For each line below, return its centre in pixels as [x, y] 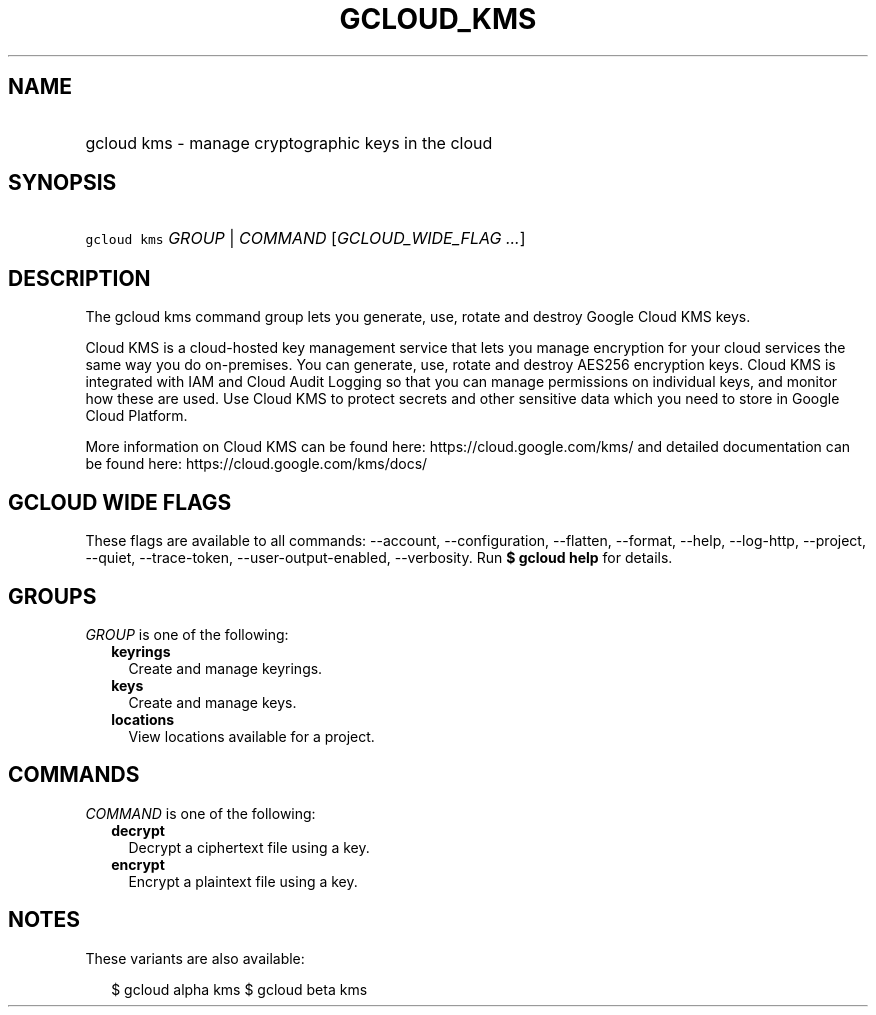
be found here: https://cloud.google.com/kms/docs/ [256, 464]
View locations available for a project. [251, 736]
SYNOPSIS [62, 183]
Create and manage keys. [212, 702]
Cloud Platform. [136, 416]
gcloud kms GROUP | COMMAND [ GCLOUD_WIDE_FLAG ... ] [305, 238]
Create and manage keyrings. [225, 668]
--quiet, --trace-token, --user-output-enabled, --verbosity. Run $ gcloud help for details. [379, 558]
